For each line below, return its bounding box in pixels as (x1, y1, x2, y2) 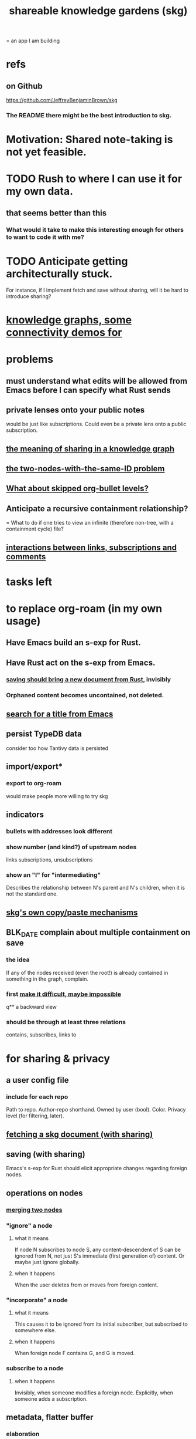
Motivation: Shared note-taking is (6, 133, 173, 146)
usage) (6, 614, 41, 628)
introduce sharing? (6, 292, 51, 300)
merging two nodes (6, 1205, 63, 1214)
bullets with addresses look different (6, 827, 113, 835)
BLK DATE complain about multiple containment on (6, 927, 191, 939)
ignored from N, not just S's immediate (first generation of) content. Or (14, 1252, 185, 1259)
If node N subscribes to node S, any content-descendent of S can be (14, 1246, 181, 1254)
